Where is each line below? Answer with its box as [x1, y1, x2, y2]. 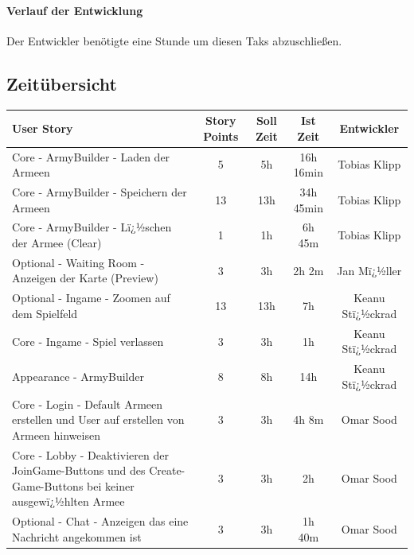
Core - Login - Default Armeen [12, 395, 163, 412]
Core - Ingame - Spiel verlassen [12, 332, 164, 349]
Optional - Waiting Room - [12, 254, 145, 270]
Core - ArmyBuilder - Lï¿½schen [12, 219, 172, 235]
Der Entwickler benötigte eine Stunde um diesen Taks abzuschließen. [6, 32, 342, 49]
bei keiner [87, 477, 135, 494]
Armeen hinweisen [12, 426, 100, 443]
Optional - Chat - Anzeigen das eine [12, 513, 189, 530]
